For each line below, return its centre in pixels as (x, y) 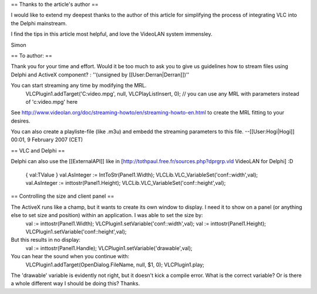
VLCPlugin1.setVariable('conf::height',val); (76, 231)
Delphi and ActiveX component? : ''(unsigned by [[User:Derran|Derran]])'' (100, 75)
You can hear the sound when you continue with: (70, 256)
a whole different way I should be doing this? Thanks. (75, 283)
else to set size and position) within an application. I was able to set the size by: (107, 215)
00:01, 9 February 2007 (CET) (47, 140)
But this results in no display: (45, 240)
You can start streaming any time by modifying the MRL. (79, 86)
